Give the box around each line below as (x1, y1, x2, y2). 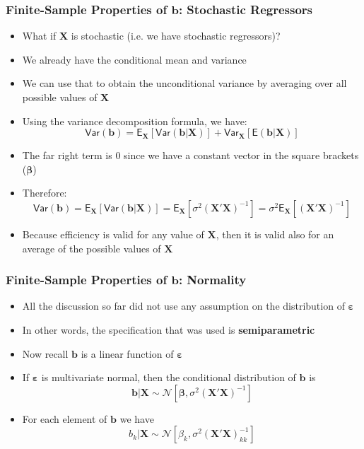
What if (22, 28, 57, 43)
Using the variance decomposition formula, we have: (22, 113, 247, 128)
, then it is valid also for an (216, 226, 334, 241)
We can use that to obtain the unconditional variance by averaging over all (22, 76, 347, 91)
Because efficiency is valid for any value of (22, 226, 204, 241)
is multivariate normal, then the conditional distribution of (41, 370, 296, 385)
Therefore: (22, 185, 67, 200)
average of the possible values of (22, 240, 161, 255)
